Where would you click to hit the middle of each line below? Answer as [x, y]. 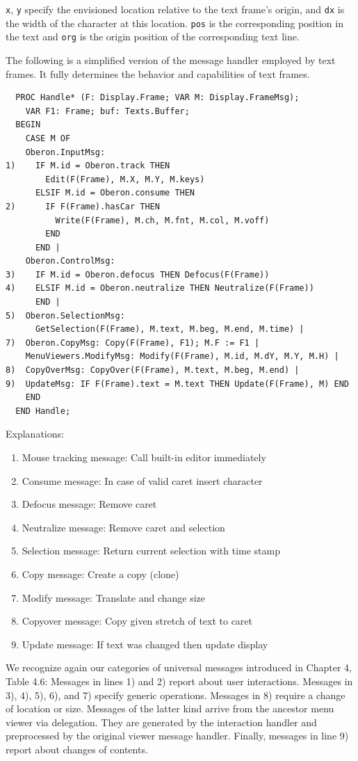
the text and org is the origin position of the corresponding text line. [153, 37]
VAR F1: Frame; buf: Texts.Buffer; [107, 111]
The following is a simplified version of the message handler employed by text [171, 59]
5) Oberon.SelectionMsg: [65, 315]
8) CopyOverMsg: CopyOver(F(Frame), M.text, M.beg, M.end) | [153, 370]
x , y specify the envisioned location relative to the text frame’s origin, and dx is [175, 9]
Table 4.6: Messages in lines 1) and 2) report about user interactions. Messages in [179, 681]
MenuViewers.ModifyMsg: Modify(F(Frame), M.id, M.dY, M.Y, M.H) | [182, 357]
